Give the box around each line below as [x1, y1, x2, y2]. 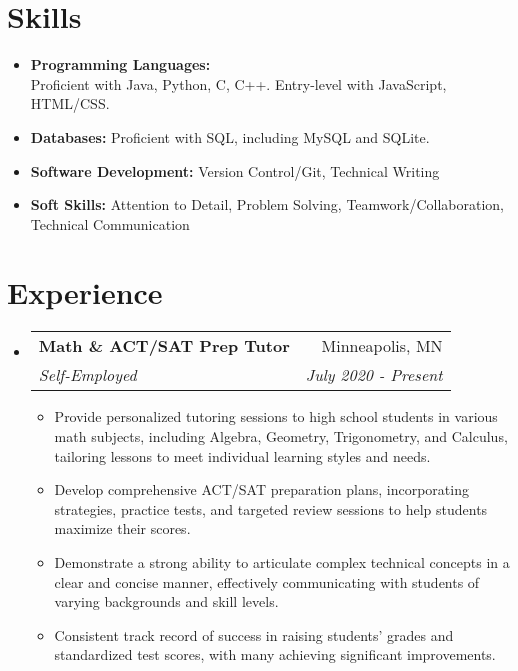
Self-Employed [38, 363, 137, 387]
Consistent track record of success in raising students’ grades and [54, 624, 454, 645]
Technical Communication [30, 213, 190, 234]
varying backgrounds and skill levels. [54, 591, 279, 612]
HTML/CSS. [30, 93, 110, 114]
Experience [7, 272, 163, 313]
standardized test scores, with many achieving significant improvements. [54, 644, 496, 665]
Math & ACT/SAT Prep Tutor [38, 334, 290, 358]
